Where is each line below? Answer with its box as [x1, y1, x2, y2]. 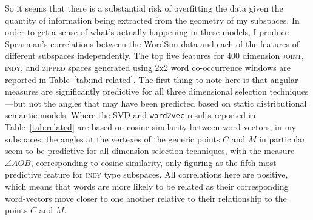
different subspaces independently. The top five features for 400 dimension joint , [5, 49, 304, 62]
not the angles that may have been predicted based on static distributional [29, 96, 307, 109]
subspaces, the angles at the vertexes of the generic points [5, 132, 220, 145]
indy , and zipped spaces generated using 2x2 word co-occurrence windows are [5, 61, 291, 73]
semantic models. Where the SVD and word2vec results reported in [5, 108, 256, 121]
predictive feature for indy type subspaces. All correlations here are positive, [5, 168, 288, 181]
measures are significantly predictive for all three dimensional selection [5, 85, 267, 98]
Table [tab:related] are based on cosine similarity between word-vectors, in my [5, 121, 296, 133]
